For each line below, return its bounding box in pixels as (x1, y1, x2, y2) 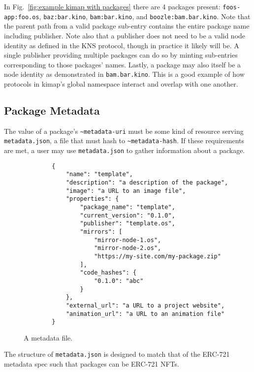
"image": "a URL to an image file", (65, 187, 186, 194)
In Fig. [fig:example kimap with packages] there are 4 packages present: (4, 1, 221, 11)
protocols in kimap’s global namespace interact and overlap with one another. (4, 78, 238, 89)
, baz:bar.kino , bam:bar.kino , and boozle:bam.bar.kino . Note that (39, 11, 251, 21)
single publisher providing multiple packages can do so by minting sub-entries (4, 50, 238, 60)
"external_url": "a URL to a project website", (65, 302, 225, 309)
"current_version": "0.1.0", (80, 212, 175, 219)
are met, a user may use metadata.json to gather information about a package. (4, 145, 245, 155)
